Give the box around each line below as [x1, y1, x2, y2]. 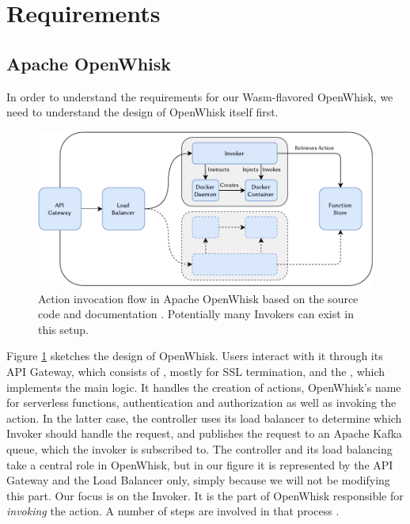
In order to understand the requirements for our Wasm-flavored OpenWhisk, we [6, 88, 393, 104]
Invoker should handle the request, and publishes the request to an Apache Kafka [6, 425, 402, 442]
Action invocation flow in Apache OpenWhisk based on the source [38, 290, 359, 306]
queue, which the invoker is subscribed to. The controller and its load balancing [6, 440, 393, 457]
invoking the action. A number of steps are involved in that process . [6, 503, 340, 519]
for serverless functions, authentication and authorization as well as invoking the [6, 394, 397, 411]
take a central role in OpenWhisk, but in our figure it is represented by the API [6, 456, 393, 473]
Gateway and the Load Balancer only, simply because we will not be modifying [6, 472, 390, 488]
